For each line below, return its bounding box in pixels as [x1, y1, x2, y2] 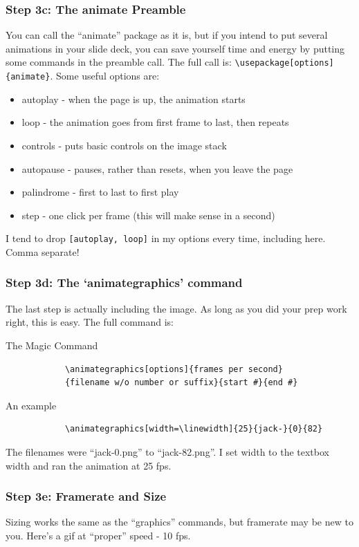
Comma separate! [6, 244, 80, 259]
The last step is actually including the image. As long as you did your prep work [6, 301, 347, 315]
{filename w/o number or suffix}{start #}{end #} [64, 378, 298, 388]
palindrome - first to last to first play [21, 185, 179, 199]
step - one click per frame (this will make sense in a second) [21, 207, 275, 222]
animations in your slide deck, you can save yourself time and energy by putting [6, 41, 345, 55]
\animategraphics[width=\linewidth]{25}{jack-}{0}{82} [64, 424, 323, 434]
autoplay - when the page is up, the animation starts [21, 91, 246, 106]
